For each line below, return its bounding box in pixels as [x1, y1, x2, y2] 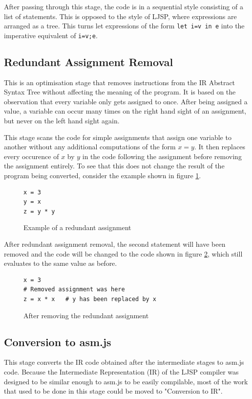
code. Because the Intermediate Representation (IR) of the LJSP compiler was [4, 366, 239, 376]
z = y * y [23, 208, 55, 215]
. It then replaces [194, 141, 245, 152]
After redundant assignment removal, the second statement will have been [4, 239, 226, 249]
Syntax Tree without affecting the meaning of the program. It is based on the [4, 87, 236, 97]
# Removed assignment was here [23, 286, 125, 293]
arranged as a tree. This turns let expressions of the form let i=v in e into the [4, 21, 245, 31]
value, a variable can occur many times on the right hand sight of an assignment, [4, 106, 247, 116]
